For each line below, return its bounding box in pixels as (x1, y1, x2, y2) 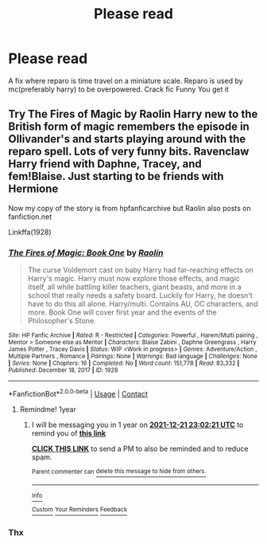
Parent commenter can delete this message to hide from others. (31, 468, 207, 476)
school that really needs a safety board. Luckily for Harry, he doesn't (27, 291, 253, 300)
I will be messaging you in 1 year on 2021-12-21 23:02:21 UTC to (31, 420, 244, 429)
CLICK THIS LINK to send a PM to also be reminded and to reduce (31, 444, 249, 453)
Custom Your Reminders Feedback (31, 506, 128, 514)
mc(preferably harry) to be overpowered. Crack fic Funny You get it (8, 84, 229, 94)
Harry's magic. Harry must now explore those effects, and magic (27, 274, 240, 284)
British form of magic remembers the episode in (8, 120, 250, 134)
